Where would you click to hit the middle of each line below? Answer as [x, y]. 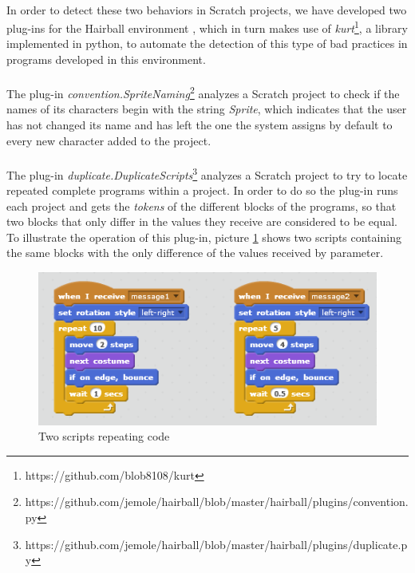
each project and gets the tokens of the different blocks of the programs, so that [202, 205]
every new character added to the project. [109, 140]
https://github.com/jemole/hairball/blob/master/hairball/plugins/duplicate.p [216, 544]
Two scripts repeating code [104, 436]
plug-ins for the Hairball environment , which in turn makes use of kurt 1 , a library [207, 27]
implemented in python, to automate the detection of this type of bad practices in [207, 43]
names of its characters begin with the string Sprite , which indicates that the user [207, 109]
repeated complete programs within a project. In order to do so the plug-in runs [202, 190]
